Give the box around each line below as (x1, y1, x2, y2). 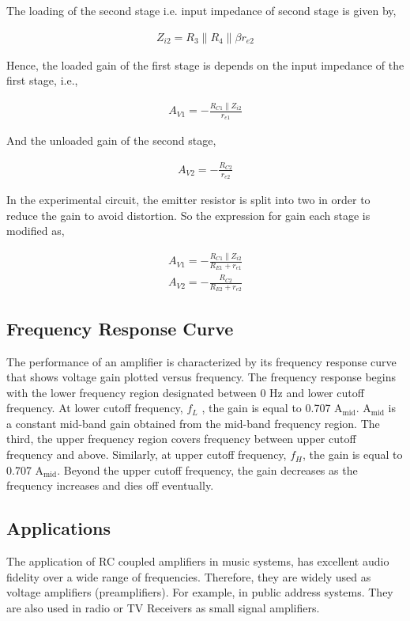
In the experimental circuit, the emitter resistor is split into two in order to (6, 191, 371, 207)
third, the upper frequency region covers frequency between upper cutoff (6, 430, 356, 447)
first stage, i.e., (6, 72, 78, 89)
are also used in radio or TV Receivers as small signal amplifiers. (6, 599, 320, 615)
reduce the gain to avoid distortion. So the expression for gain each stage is (6, 206, 371, 223)
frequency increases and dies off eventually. (6, 477, 214, 494)
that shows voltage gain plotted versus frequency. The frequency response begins (6, 369, 397, 385)
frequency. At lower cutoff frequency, (6, 399, 183, 416)
